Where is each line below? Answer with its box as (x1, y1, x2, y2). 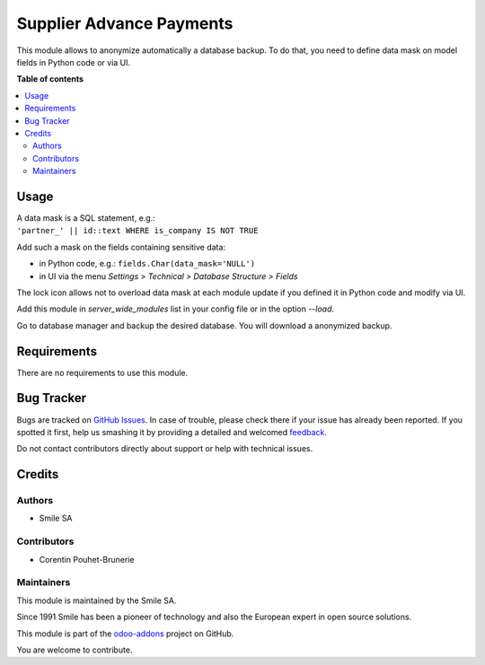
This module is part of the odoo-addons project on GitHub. (16, 628, 234, 639)
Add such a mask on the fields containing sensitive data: (16, 241, 226, 252)
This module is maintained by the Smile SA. (16, 595, 177, 606)
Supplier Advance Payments (16, 13, 234, 33)
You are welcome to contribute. (16, 644, 133, 655)
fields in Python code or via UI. (16, 57, 131, 67)
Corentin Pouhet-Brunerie (39, 554, 135, 564)
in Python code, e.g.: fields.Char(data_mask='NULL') (39, 258, 256, 269)
